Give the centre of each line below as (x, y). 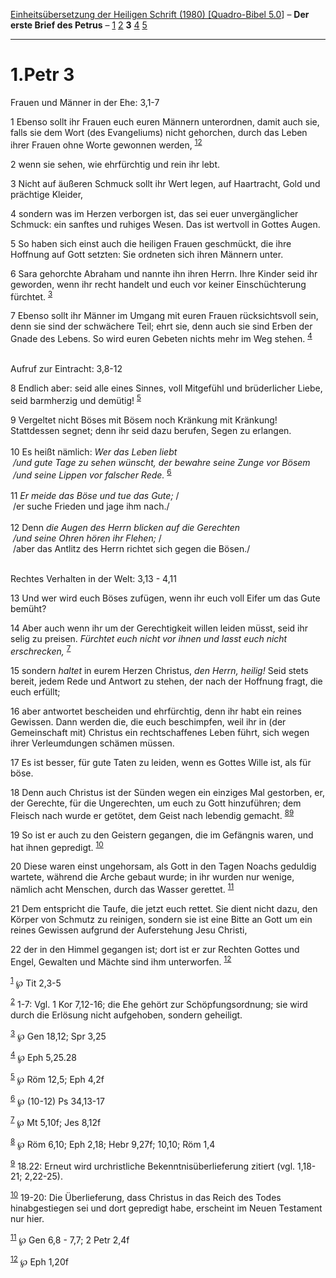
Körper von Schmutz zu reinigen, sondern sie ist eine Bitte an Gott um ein (161, 919)
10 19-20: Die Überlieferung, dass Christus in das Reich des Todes (146, 1197)
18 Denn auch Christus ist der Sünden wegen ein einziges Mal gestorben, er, (167, 792)
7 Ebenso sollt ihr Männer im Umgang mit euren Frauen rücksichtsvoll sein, (164, 316)
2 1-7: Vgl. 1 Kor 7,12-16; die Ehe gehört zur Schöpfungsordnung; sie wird (159, 1003)
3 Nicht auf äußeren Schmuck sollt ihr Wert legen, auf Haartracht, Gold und (165, 183)
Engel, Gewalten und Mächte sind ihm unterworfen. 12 (121, 961)
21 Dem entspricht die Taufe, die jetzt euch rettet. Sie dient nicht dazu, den (164, 908)
